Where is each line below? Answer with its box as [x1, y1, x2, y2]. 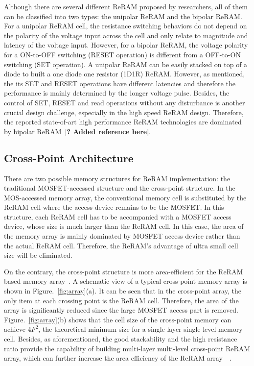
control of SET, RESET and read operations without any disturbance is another [4, 97, 245, 107]
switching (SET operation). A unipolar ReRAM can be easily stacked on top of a [4, 59, 248, 69]
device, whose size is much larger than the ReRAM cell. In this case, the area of [4, 221, 244, 231]
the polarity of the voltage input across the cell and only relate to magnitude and [4, 30, 248, 40]
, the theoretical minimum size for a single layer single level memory [38, 324, 243, 334]
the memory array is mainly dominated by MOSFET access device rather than [4, 231, 240, 241]
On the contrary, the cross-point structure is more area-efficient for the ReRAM [4, 266, 243, 276]
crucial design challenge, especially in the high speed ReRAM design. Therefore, [4, 107, 244, 117]
